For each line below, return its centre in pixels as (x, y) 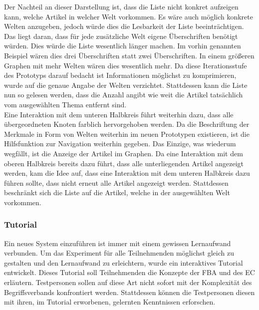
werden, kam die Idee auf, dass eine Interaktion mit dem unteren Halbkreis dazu (127, 173)
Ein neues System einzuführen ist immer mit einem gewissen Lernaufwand (118, 243)
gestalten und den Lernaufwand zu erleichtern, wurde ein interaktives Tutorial (124, 262)
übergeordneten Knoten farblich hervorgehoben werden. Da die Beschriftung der (127, 124)
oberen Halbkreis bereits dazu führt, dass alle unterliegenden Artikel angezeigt (124, 163)
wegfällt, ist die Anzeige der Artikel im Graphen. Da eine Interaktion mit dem (124, 153)
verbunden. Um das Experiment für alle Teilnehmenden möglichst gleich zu (119, 253)
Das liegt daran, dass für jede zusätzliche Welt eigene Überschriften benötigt (121, 36)
